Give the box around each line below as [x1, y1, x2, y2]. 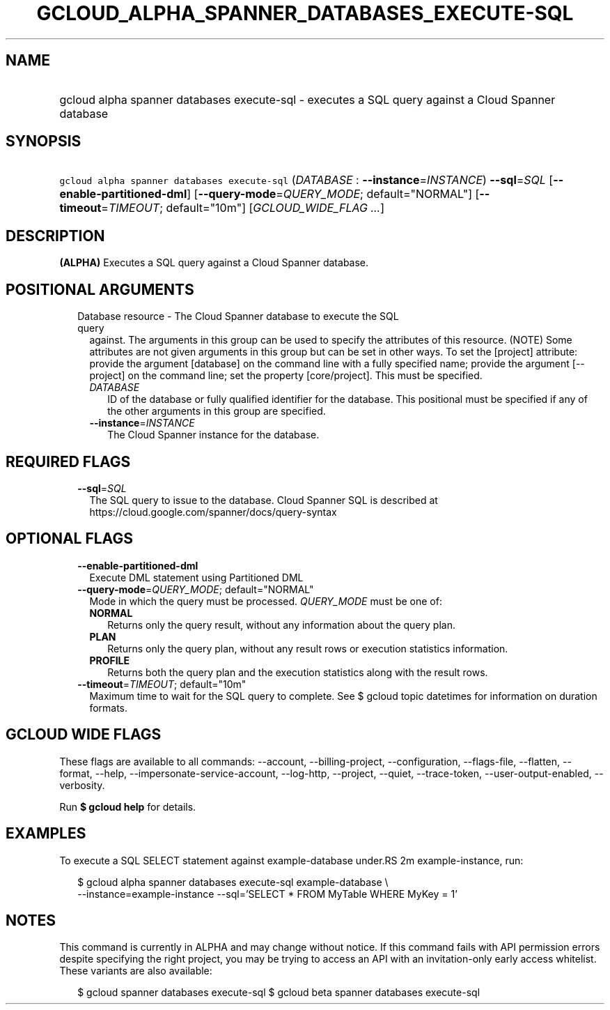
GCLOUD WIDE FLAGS [6, 726, 162, 744]
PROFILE [89, 654, 130, 666]
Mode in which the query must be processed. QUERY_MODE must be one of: [89, 595, 442, 607]
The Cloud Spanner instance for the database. [107, 429, 320, 441]
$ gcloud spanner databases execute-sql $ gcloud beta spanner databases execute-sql [77, 986, 480, 999]
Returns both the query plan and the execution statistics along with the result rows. [107, 666, 488, 678]
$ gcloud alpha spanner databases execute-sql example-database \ [77, 875, 389, 888]
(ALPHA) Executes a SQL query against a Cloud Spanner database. [59, 257, 369, 269]
